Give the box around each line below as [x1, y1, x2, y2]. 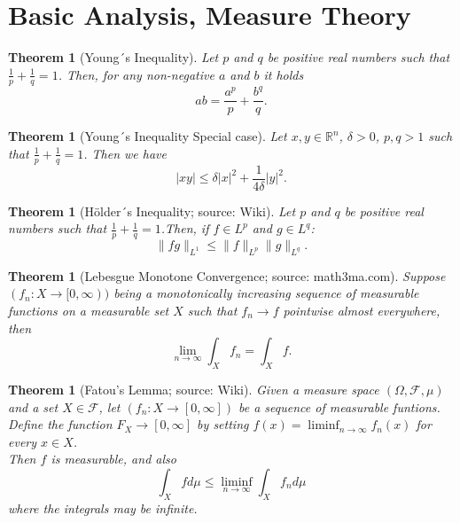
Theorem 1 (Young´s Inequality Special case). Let [8, 127, 287, 145]
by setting [197, 415, 249, 433]
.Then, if [160, 219, 209, 238]
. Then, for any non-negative [58, 65, 214, 83]
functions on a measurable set [8, 301, 169, 319]
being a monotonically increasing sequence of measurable [113, 284, 419, 302]
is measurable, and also [51, 449, 176, 468]
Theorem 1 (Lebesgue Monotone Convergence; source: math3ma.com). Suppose [8, 266, 446, 285]
